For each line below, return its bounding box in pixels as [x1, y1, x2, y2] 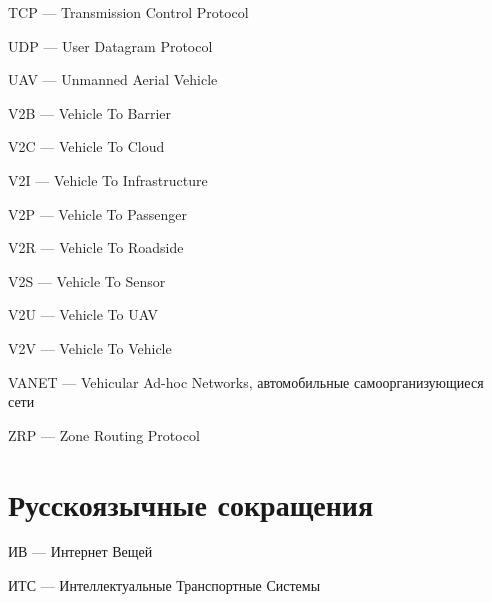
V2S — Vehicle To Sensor [8, 270, 166, 291]
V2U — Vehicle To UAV [8, 304, 159, 325]
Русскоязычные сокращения [8, 483, 374, 524]
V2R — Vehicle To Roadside [8, 237, 184, 258]
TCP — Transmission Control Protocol [8, 2, 249, 22]
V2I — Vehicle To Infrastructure [8, 169, 208, 190]
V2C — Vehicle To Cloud [8, 136, 165, 157]
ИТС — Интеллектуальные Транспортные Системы [8, 575, 321, 596]
